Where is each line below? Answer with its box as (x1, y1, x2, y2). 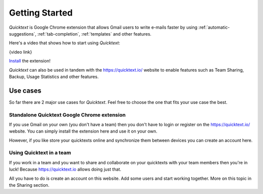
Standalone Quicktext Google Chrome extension (9, 111, 126, 118)
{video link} (9, 49, 32, 55)
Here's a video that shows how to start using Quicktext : (9, 40, 120, 46)
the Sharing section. (9, 182, 50, 188)
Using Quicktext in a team (9, 149, 72, 156)
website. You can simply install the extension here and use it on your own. (9, 128, 158, 134)
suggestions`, (9, 31, 37, 37)
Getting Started (9, 7, 73, 18)
